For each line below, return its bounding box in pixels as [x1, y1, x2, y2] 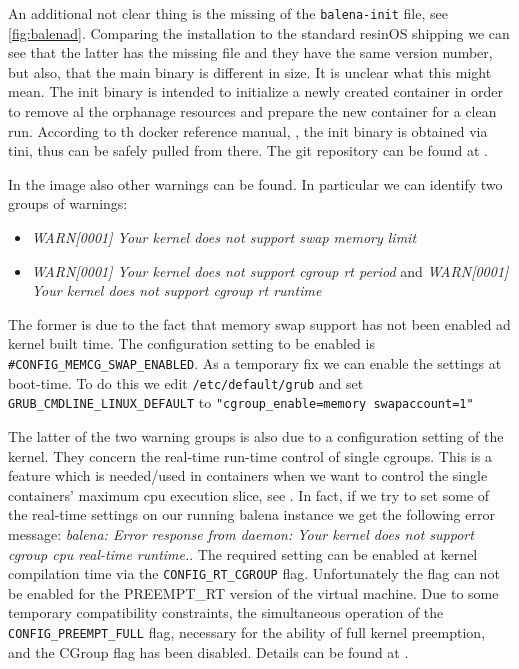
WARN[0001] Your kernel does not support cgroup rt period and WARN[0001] [31, 260, 509, 281]
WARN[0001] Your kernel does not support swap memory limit [31, 227, 417, 247]
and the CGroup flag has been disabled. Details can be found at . [8, 641, 409, 662]
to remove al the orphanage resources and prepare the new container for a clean [8, 101, 497, 122]
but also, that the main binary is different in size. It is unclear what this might [8, 61, 492, 82]
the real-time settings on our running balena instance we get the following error [8, 504, 495, 525]
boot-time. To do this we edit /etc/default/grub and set [8, 372, 364, 393]
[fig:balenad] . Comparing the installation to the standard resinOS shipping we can [8, 22, 510, 43]
